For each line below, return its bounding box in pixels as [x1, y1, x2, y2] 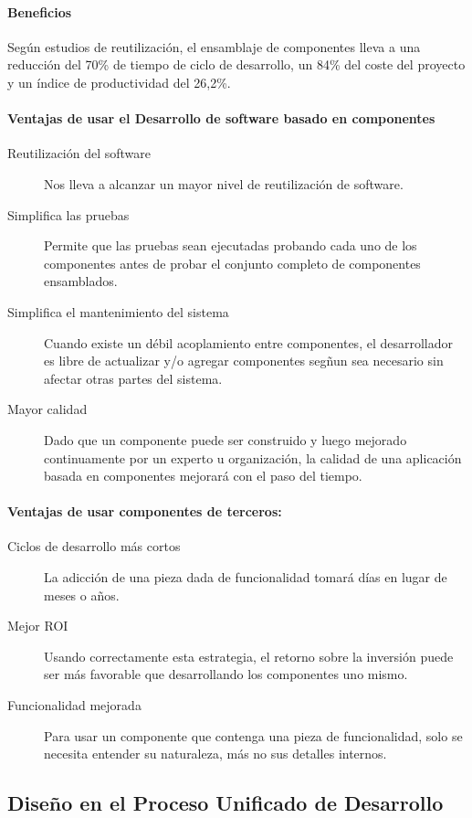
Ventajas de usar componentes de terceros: [7, 502, 282, 521]
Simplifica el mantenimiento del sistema [7, 302, 229, 321]
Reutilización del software [7, 143, 152, 163]
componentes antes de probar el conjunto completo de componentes [44, 253, 421, 272]
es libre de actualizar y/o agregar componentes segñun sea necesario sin [44, 351, 444, 370]
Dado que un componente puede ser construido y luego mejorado [44, 430, 407, 449]
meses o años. [44, 585, 120, 604]
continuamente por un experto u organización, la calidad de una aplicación [44, 448, 462, 467]
